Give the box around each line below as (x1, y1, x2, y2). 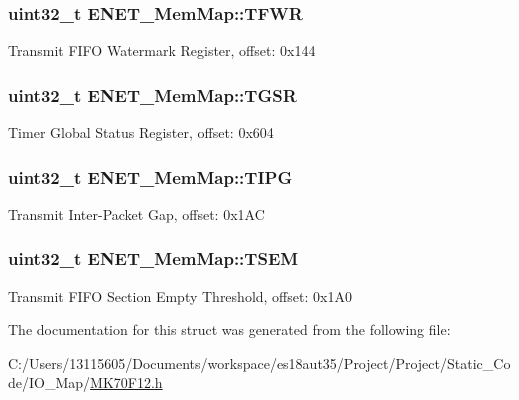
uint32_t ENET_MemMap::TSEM (8, 246, 299, 271)
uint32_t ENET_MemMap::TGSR (8, 82, 297, 107)
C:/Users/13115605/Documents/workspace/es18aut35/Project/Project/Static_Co (8, 352, 511, 373)
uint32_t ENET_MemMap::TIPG (8, 164, 293, 189)
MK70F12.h (90, 372, 163, 393)
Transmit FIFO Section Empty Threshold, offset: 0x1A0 (8, 285, 352, 306)
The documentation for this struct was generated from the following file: (8, 319, 451, 340)
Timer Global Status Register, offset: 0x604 (8, 122, 274, 143)
